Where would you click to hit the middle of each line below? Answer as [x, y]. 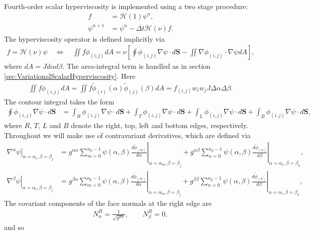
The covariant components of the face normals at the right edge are [108, 203]
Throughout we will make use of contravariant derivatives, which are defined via [127, 135]
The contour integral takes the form [59, 101]
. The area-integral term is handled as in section [136, 66]
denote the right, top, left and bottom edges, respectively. [160, 125]
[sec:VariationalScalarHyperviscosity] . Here [70, 76]
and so [14, 227]
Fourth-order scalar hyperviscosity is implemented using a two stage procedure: [126, 6]
